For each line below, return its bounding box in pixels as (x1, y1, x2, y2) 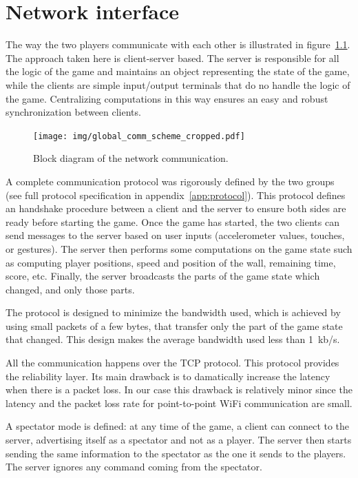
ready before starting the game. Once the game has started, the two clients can (6, 214, 339, 229)
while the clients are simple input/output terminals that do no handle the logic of (6, 77, 350, 92)
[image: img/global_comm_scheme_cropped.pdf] (33, 131, 245, 141)
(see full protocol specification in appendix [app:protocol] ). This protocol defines (6, 187, 346, 202)
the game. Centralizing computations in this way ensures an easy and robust (6, 91, 328, 105)
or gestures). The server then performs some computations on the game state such (6, 241, 352, 256)
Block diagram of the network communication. (33, 151, 229, 165)
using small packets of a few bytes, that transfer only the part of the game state (6, 318, 343, 333)
